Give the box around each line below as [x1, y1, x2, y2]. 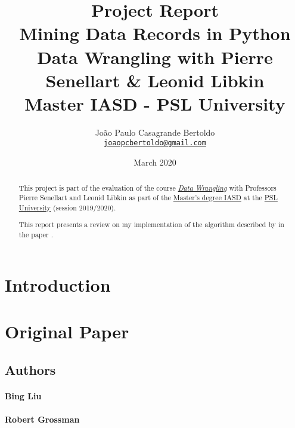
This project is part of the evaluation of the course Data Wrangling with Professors [18, 182, 277, 192]
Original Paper [5, 319, 129, 344]
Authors [5, 360, 56, 378]
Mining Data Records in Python [19, 21, 291, 45]
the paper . [18, 230, 53, 240]
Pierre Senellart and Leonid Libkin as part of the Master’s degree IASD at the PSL [18, 192, 278, 203]
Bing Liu [5, 389, 42, 402]
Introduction [5, 272, 111, 296]
